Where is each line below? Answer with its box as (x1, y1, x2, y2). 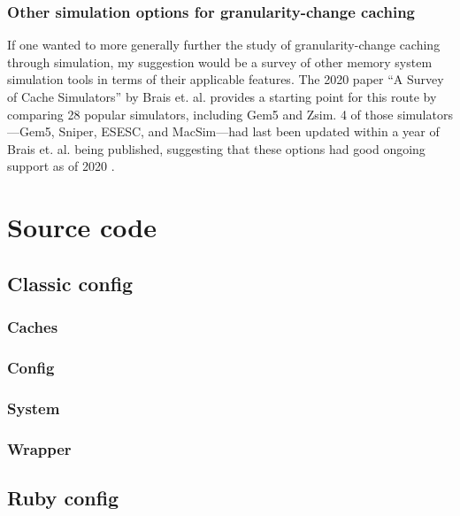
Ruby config (7, 483, 119, 511)
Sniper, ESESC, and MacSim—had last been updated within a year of (58, 122, 440, 141)
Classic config (7, 269, 134, 297)
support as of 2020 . (7, 157, 115, 175)
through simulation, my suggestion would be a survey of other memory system (7, 52, 433, 71)
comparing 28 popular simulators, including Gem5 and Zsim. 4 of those (7, 104, 394, 123)
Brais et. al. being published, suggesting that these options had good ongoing (7, 139, 425, 158)
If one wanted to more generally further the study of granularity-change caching (7, 35, 441, 54)
